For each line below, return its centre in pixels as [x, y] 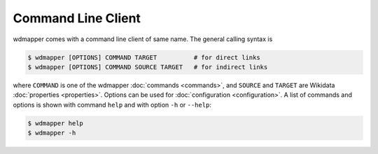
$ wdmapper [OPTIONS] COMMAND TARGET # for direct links [144, 57]
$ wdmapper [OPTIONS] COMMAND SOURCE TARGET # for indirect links [148, 67]
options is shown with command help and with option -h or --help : [112, 105]
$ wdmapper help [56, 123]
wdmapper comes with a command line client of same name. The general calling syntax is [143, 39]
